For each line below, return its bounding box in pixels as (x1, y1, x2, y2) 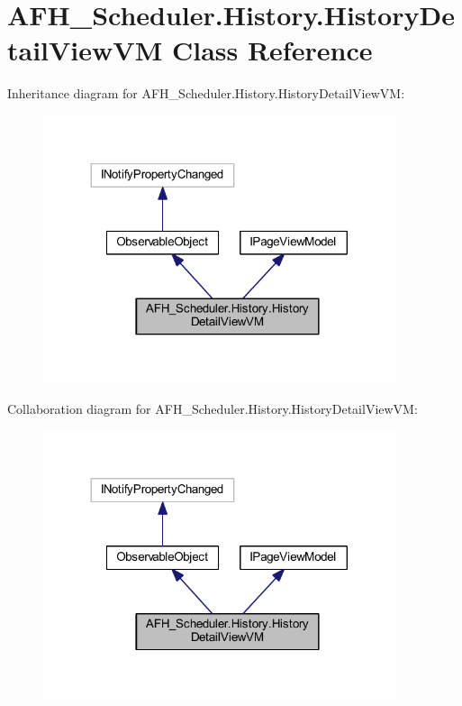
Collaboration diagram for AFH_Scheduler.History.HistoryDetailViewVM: (7, 399, 418, 417)
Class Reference (171, 32, 373, 69)
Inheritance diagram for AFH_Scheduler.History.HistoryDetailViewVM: (7, 84, 405, 103)
